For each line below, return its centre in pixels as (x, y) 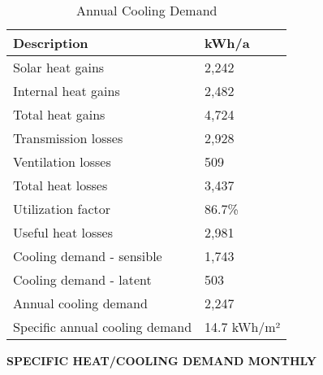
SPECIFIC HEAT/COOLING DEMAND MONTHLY (161, 360)
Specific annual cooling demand (103, 327)
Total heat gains (59, 114)
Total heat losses (60, 185)
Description (51, 43)
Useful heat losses (63, 232)
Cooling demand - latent (82, 279)
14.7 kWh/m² (243, 327)
